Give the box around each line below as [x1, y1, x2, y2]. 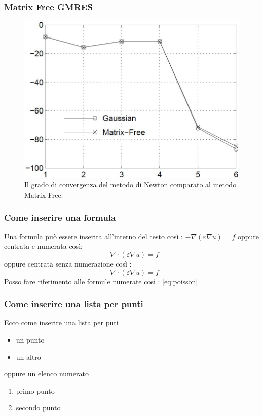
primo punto [16, 385, 55, 396]
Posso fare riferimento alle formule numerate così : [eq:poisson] [4, 276, 198, 286]
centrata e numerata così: [4, 241, 83, 251]
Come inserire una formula [4, 211, 116, 223]
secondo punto [16, 402, 61, 413]
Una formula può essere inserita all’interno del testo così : [4, 231, 183, 241]
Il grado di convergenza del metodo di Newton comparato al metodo [24, 179, 237, 190]
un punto [16, 334, 45, 345]
